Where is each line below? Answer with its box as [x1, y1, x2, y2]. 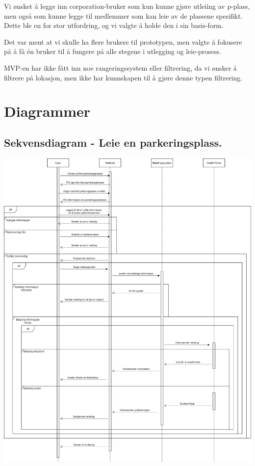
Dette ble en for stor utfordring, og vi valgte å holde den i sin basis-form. [4, 20, 224, 30]
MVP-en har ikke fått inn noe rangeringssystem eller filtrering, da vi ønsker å [4, 62, 237, 73]
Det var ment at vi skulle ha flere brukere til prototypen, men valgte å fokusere [4, 36, 242, 47]
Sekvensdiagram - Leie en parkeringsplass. [4, 134, 222, 150]
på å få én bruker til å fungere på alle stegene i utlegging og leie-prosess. [4, 46, 221, 56]
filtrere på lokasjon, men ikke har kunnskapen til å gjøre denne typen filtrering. [4, 72, 243, 82]
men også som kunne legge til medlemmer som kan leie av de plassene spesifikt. [4, 10, 243, 21]
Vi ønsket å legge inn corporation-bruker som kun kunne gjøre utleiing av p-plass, [4, 1, 250, 11]
